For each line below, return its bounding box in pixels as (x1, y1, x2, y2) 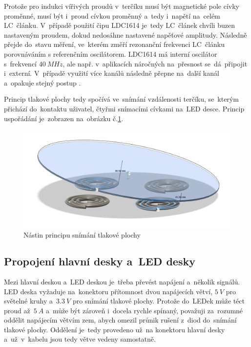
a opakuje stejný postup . (4, 77, 81, 87)
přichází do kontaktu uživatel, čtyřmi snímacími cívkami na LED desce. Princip (4, 103, 245, 113)
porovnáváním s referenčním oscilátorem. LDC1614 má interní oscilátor (4, 48, 217, 59)
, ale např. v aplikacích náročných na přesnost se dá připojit (63, 58, 248, 68)
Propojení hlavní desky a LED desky (4, 254, 195, 269)
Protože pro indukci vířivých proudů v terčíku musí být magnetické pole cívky (4, 1, 239, 11)
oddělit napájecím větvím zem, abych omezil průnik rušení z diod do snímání (4, 315, 237, 325)
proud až (4, 305, 30, 315)
